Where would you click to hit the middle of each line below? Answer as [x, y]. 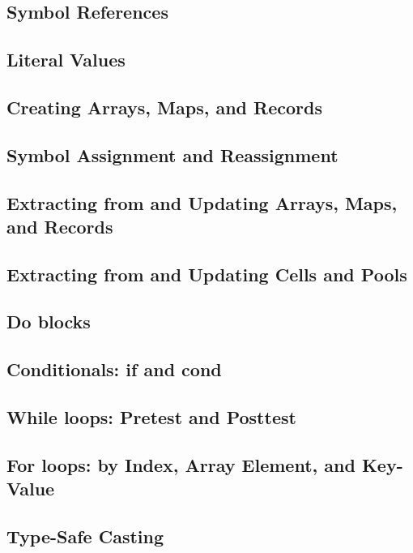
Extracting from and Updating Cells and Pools [207, 274]
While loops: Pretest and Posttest [151, 417]
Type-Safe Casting [85, 536]
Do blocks [49, 322]
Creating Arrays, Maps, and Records [164, 107]
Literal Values [66, 60]
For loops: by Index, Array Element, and [181, 464]
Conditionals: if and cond [114, 369]
